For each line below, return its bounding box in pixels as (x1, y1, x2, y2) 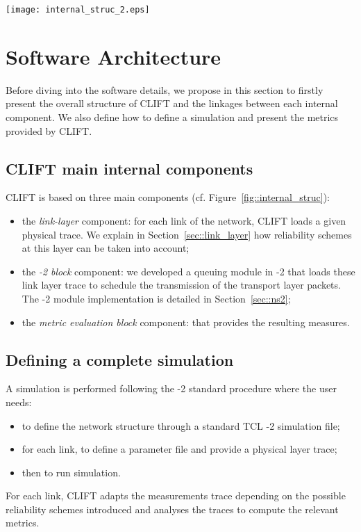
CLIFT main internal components (6, 157, 253, 179)
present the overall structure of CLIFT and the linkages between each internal (6, 96, 338, 111)
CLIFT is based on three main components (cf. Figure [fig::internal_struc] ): (6, 190, 330, 204)
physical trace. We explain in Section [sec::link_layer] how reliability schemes (22, 227, 352, 241)
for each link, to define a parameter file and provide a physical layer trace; (22, 442, 337, 456)
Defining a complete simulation (6, 348, 234, 370)
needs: (6, 394, 32, 409)
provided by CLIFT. (6, 123, 92, 138)
